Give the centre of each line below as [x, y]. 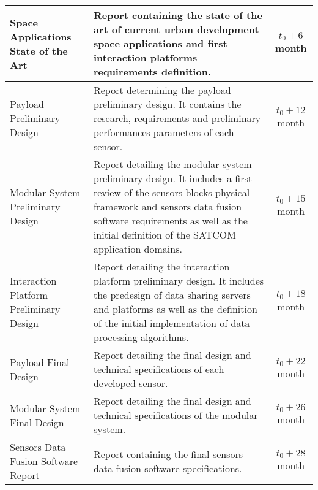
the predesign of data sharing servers [172, 295]
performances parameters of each [164, 132]
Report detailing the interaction [161, 266]
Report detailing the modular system [172, 164]
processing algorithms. [141, 337]
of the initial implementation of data [172, 323]
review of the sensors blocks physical [172, 192]
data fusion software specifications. [168, 468]
